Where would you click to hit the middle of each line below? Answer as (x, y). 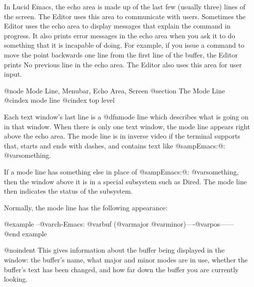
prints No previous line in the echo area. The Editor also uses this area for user (123, 64)
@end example (25, 233)
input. (13, 74)
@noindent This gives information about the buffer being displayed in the (114, 250)
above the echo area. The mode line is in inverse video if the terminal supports (122, 136)
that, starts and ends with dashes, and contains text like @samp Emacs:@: (115, 145)
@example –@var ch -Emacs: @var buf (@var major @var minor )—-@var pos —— (119, 224)
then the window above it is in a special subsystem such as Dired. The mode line (126, 181)
